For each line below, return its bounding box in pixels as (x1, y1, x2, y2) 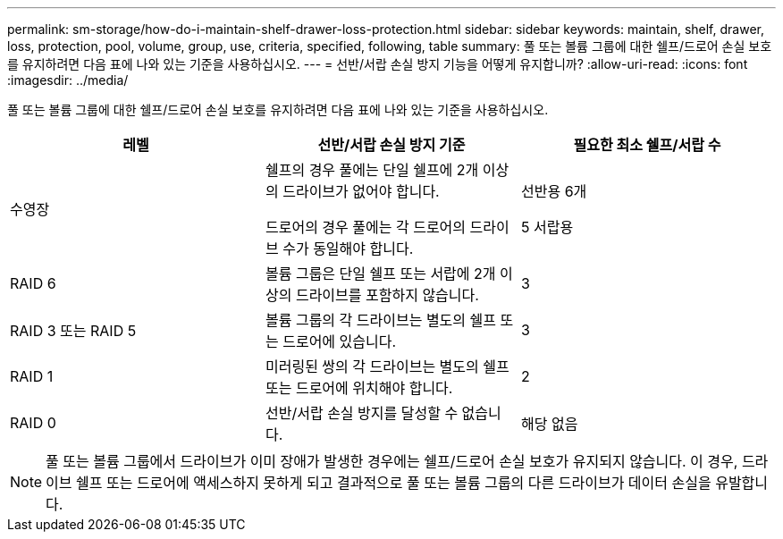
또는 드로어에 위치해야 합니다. (265, 379, 453, 397)
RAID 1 (10, 367, 54, 385)
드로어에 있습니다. (282, 333, 397, 350)
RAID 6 (10, 274, 56, 292)
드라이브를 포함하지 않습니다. (295, 286, 479, 304)
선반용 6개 (520, 182, 587, 200)
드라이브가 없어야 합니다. (282, 182, 440, 200)
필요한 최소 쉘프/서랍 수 (573, 136, 721, 154)
